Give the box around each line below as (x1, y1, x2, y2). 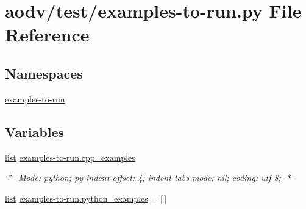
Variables (5, 122, 65, 141)
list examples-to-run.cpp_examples (5, 151, 135, 163)
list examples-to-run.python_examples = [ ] (5, 191, 167, 204)
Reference (5, 22, 90, 47)
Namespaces (5, 63, 83, 82)
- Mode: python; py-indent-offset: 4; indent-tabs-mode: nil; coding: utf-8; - (12, 171, 287, 184)
